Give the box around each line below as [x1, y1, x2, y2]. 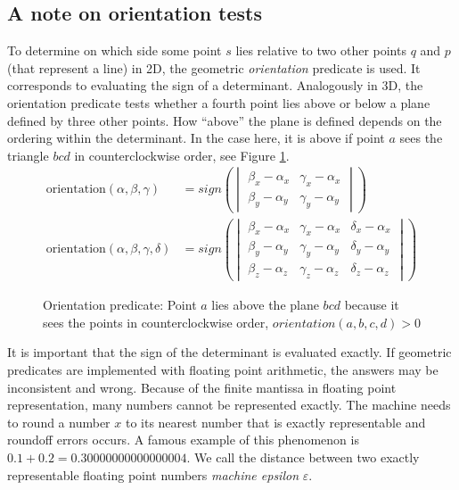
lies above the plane [211, 295, 319, 314]
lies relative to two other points [235, 41, 406, 60]
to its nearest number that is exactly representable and [125, 412, 426, 431]
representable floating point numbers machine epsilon [7, 465, 299, 484]
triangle [7, 145, 49, 164]
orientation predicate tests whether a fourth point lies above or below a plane [7, 93, 430, 112]
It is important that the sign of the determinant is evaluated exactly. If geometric [7, 343, 452, 361]
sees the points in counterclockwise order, [43, 312, 269, 331]
